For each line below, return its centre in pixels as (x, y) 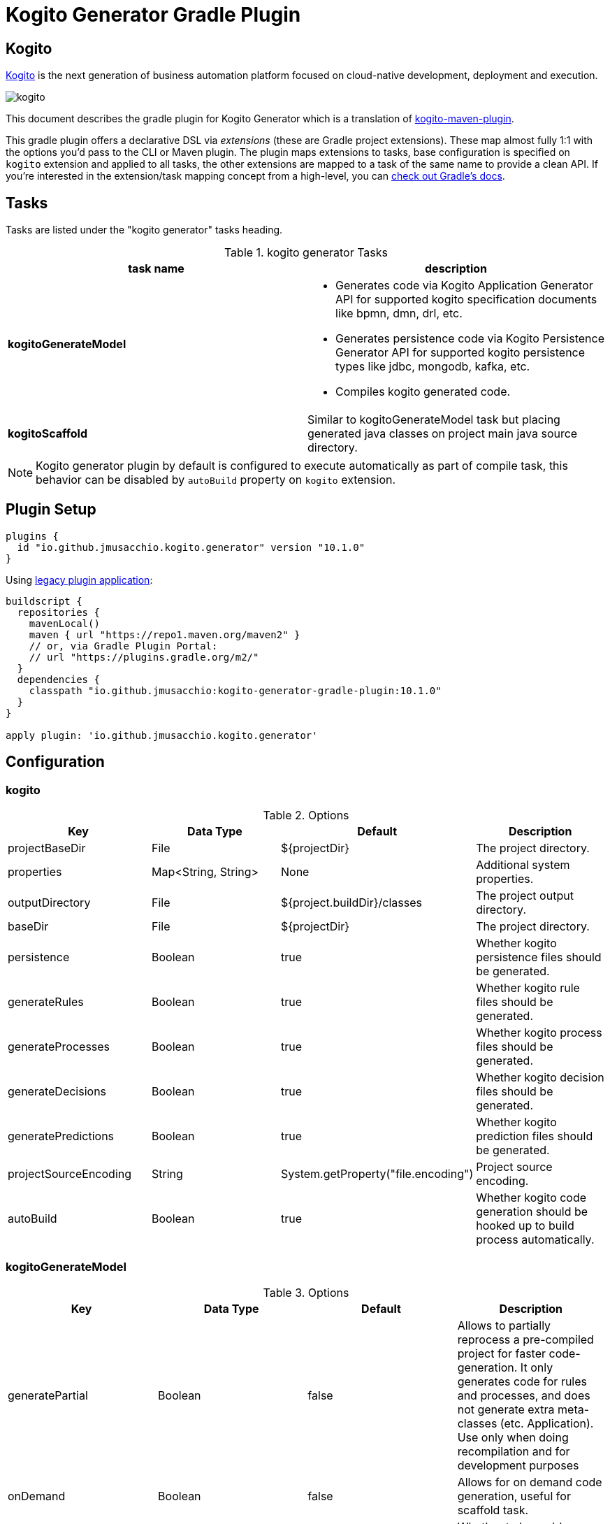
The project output (525, 896)
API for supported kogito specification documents (466, 300)
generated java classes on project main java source (443, 434)
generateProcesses (59, 1047)
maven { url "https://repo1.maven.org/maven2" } (165, 634)
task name (156, 269)
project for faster (501, 1353)
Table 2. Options (306, 815)
